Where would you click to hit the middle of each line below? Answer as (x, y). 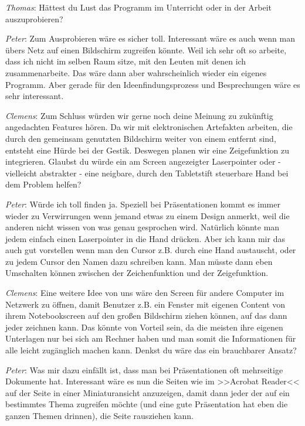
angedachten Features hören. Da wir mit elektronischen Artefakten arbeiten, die (149, 127)
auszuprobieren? (34, 18)
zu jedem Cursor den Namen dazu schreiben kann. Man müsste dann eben (139, 261)
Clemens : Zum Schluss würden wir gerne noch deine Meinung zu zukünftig (139, 115)
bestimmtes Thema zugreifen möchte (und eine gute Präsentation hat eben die (147, 404)
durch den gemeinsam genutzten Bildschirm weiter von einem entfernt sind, (141, 138)
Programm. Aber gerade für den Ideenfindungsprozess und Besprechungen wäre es (153, 84)
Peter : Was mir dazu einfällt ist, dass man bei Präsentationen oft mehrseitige (144, 369)
